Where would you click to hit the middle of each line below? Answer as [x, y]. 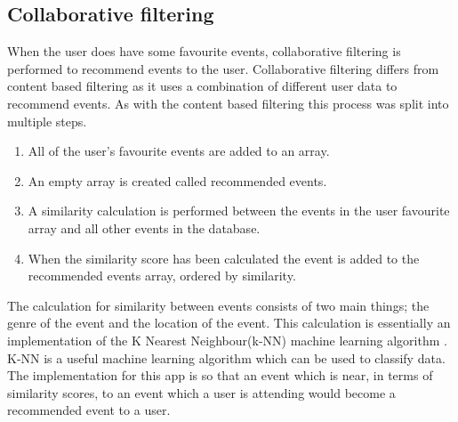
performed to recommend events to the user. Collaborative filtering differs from [223, 68]
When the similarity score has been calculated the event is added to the [224, 258]
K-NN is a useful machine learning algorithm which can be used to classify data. [226, 357]
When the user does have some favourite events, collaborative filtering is [204, 51]
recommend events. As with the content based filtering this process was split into [228, 103]
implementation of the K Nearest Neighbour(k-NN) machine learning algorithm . [227, 340]
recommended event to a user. [89, 410]
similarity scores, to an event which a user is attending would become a [201, 392]
